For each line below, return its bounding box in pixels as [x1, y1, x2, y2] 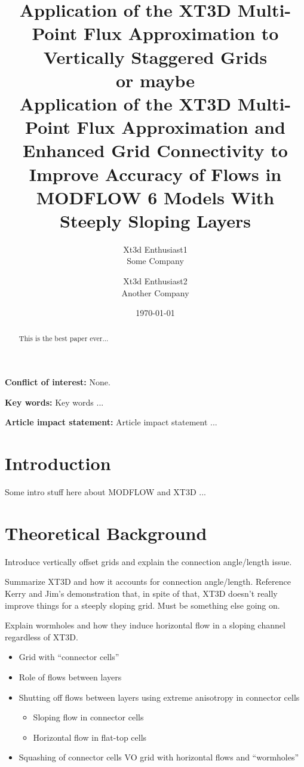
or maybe [115, 68, 195, 92]
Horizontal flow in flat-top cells [33, 731, 147, 743]
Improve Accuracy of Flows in [29, 161, 282, 186]
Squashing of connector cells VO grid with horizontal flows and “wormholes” [19, 751, 299, 763]
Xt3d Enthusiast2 [123, 275, 188, 287]
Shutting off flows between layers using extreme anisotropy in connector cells [19, 691, 300, 703]
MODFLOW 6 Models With [36, 185, 275, 209]
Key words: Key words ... [5, 395, 104, 408]
